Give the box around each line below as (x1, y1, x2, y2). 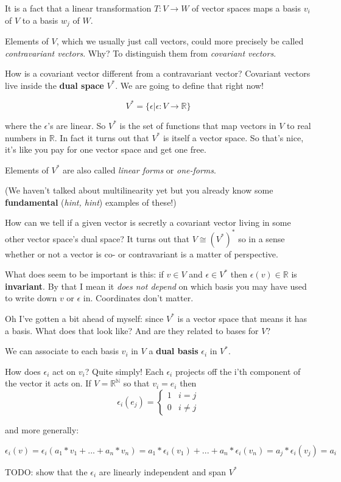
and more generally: (5, 423, 79, 436)
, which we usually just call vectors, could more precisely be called (56, 35, 304, 47)
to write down (5, 292, 57, 304)
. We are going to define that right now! (115, 79, 264, 91)
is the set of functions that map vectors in (119, 119, 276, 131)
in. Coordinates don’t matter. (83, 292, 194, 304)
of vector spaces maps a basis (192, 2, 301, 14)
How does (5, 365, 41, 377)
